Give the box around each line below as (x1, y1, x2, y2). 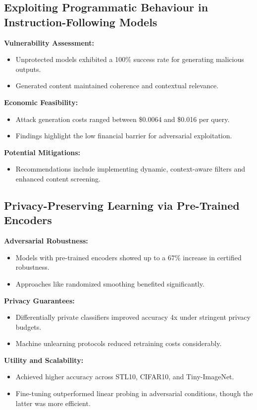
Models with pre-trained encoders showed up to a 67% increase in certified (15, 252, 242, 262)
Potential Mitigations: (4, 147, 81, 157)
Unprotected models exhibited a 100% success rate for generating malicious (15, 54, 244, 64)
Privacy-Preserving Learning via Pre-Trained (4, 197, 240, 213)
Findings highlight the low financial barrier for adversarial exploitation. (15, 130, 232, 141)
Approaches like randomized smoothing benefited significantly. (15, 278, 205, 289)
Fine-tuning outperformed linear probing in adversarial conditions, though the (15, 388, 253, 399)
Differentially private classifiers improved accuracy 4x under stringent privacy (15, 312, 251, 322)
